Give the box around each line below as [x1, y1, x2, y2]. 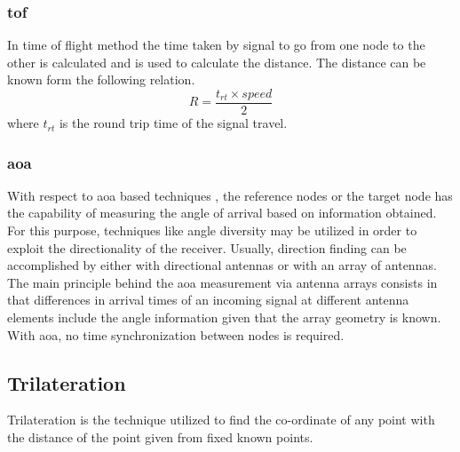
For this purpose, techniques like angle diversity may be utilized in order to [7, 221, 417, 240]
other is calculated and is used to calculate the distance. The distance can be [7, 52, 426, 71]
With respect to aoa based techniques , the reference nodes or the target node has [7, 186, 453, 204]
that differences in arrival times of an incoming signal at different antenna [7, 290, 409, 309]
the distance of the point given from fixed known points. [7, 428, 313, 447]
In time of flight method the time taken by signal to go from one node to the [7, 36, 425, 54]
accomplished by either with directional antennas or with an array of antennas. [7, 256, 437, 274]
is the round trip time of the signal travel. [59, 114, 288, 132]
